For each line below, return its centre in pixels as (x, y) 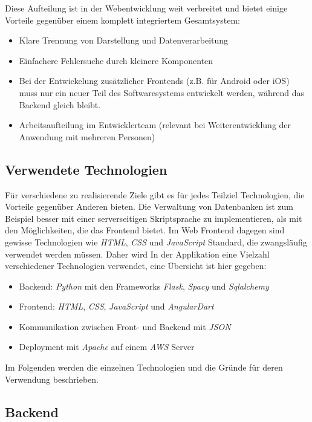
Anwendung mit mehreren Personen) (87, 136)
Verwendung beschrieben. (52, 379)
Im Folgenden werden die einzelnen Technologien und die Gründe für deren (144, 367)
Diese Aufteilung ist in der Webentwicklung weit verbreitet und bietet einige (146, 8)
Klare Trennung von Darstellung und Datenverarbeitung (124, 40)
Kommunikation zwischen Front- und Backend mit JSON (125, 326)
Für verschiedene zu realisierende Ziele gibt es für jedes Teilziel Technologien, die (155, 194)
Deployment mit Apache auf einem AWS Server (107, 347)
